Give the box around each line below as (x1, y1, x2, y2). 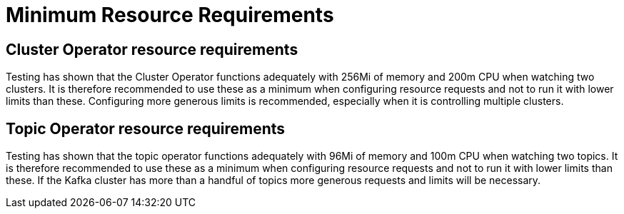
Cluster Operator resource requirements (6, 40, 298, 58)
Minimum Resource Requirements (6, 3, 334, 27)
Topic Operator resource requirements (6, 119, 286, 138)
